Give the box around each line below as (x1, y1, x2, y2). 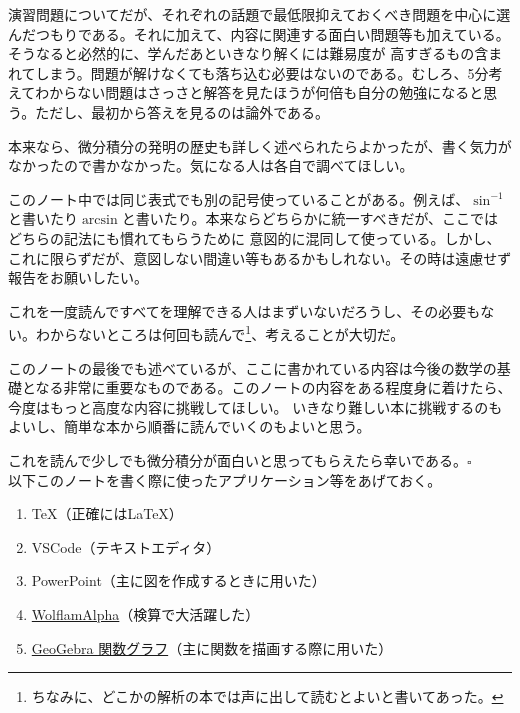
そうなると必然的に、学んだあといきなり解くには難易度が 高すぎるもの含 (8, 43, 489, 64)
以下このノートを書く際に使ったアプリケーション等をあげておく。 (8, 469, 442, 490)
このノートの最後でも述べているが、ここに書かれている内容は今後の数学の (8, 357, 497, 378)
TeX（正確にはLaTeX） (31, 503, 183, 524)
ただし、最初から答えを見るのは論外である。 (35, 101, 330, 122)
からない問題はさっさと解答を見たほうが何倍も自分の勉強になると (49, 82, 484, 103)
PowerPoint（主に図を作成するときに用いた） (31, 570, 326, 591)
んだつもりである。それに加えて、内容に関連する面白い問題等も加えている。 (8, 23, 510, 44)
